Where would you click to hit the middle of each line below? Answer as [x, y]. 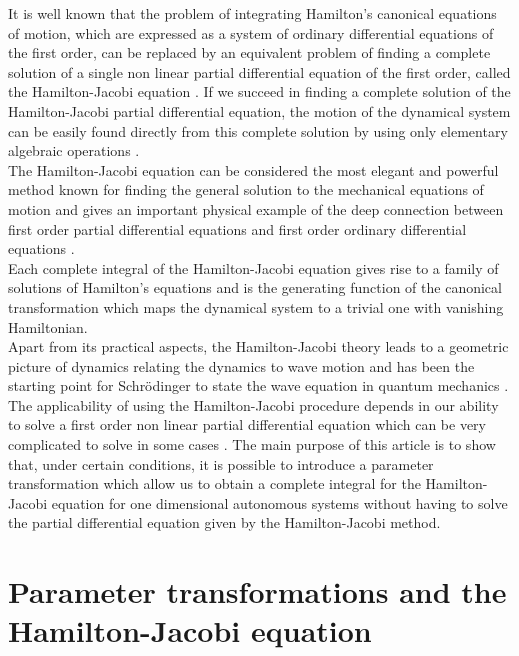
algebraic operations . [74, 150]
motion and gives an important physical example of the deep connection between [256, 208]
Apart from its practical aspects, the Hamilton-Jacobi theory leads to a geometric [258, 346]
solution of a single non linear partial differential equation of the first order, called [259, 71]
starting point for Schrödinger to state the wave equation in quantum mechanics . [258, 385]
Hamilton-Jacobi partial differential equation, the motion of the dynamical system [259, 110]
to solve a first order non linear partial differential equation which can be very [247, 424]
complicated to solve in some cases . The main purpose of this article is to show [252, 444]
